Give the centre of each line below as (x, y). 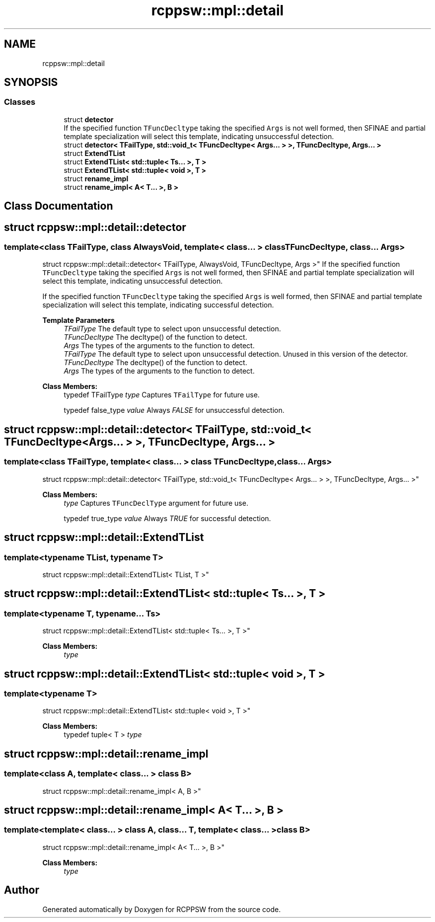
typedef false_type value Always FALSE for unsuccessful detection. (174, 410)
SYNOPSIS (31, 82)
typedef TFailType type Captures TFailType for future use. (162, 395)
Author (22, 890)
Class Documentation (59, 206)
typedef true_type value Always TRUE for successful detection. (167, 518)
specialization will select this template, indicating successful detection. (158, 305)
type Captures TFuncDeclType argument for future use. (156, 503)
